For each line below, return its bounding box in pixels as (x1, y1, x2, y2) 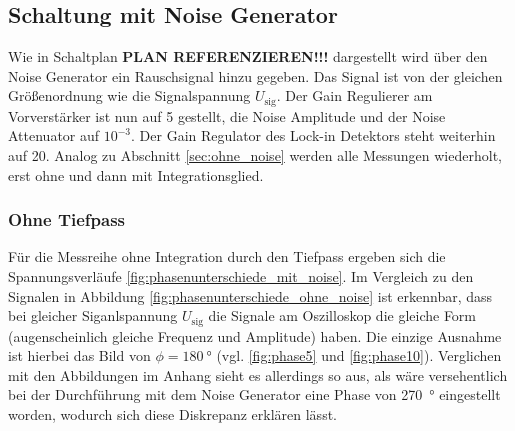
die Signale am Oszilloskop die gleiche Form (208, 305, 477, 326)
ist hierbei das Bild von (8, 345, 151, 366)
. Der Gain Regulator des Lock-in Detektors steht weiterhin (131, 125, 496, 146)
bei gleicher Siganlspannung (8, 305, 178, 326)
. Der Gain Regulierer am (276, 85, 433, 106)
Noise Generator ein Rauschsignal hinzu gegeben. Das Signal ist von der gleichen (8, 65, 503, 86)
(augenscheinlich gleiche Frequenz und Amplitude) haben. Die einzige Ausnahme (8, 325, 502, 346)
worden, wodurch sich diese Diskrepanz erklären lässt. (8, 404, 337, 425)
